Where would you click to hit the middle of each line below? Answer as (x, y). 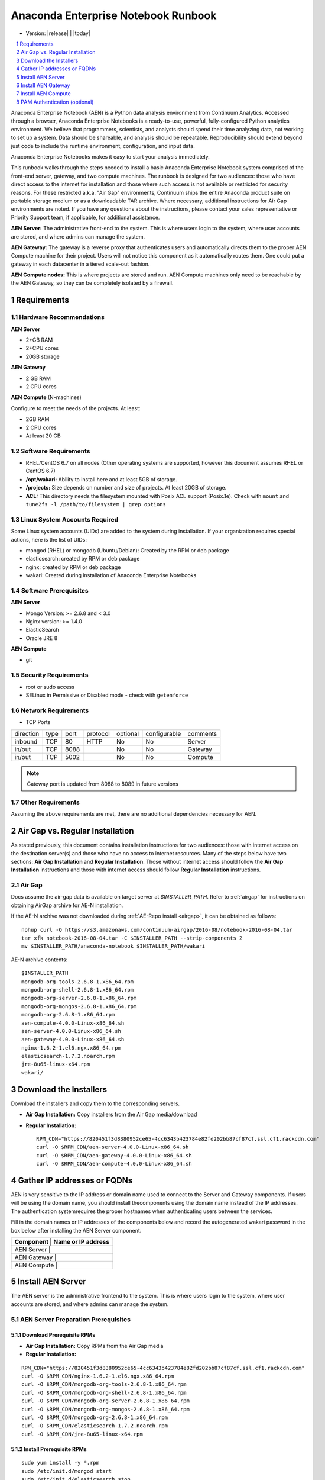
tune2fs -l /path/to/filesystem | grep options (96, 504)
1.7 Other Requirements (45, 802)
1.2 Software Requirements (51, 451)
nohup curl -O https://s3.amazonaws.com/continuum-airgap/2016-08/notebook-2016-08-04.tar (157, 930)
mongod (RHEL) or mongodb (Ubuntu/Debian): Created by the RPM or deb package (128, 550)
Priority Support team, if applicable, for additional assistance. (85, 217)
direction (27, 733)
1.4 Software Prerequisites (50, 590)
